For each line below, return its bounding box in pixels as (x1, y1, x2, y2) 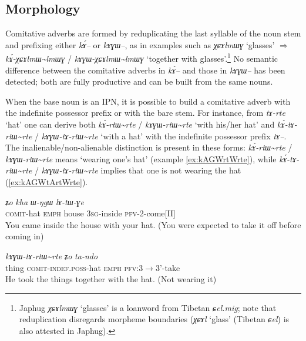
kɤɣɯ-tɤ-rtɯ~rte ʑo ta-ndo (5, 249, 98, 262)
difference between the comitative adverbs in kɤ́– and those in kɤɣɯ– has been (5, 63, 285, 76)
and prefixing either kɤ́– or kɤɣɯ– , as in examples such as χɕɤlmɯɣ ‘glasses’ (5, 38, 275, 51)
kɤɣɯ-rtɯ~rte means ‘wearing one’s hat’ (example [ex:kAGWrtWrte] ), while (5, 152, 277, 165)
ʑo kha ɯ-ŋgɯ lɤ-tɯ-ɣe (5, 195, 84, 208)
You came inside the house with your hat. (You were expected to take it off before (5, 218, 301, 230)
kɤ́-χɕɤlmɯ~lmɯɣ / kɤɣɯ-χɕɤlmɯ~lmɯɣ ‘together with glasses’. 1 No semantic (5, 51, 278, 65)
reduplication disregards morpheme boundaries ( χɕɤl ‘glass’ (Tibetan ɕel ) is (19, 313, 290, 325)
